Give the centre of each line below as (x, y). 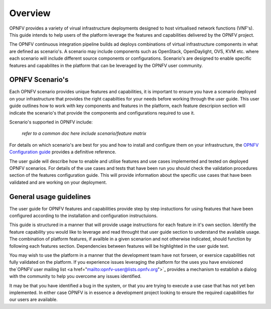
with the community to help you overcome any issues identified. (75, 276)
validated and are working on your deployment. (58, 182)
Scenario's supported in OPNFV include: (51, 122)
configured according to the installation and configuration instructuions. (84, 216)
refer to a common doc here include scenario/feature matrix (84, 134)
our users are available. (33, 299)
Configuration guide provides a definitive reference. (63, 152)
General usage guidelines (50, 197)
